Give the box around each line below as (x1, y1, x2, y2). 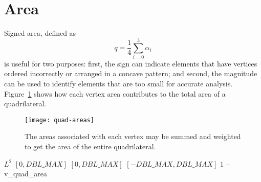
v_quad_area (4, 168, 48, 179)
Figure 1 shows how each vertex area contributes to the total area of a (4, 88, 226, 99)
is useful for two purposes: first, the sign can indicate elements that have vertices (4, 58, 257, 69)
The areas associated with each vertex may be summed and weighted (25, 131, 241, 142)
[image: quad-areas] (25, 116, 95, 124)
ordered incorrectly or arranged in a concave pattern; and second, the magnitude (4, 68, 257, 79)
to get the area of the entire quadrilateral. (25, 141, 156, 152)
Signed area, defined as (4, 28, 76, 38)
